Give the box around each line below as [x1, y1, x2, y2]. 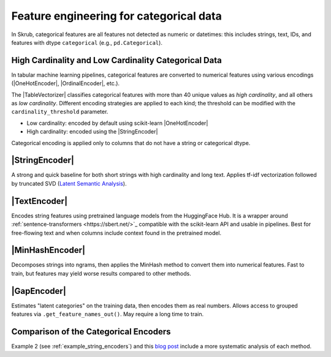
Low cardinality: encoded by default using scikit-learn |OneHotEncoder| [26, 119, 208, 127]
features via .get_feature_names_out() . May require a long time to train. [11, 310, 204, 318]
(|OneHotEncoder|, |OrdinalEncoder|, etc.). [11, 80, 120, 87]
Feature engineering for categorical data [11, 9, 222, 23]
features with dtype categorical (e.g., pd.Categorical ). [11, 39, 162, 46]
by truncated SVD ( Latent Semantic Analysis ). [11, 179, 127, 187]
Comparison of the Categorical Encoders [11, 326, 171, 337]
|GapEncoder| [11, 285, 67, 296]
